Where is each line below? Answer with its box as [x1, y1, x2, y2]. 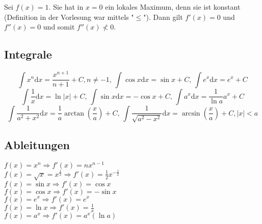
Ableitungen [4, 136, 70, 152]
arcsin [181, 109, 200, 117]
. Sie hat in [48, 2, 84, 12]
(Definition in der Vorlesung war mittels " [4, 11, 134, 22]
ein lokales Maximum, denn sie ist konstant [105, 2, 241, 12]
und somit [43, 21, 75, 32]
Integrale [4, 46, 52, 62]
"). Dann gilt [143, 11, 183, 22]
